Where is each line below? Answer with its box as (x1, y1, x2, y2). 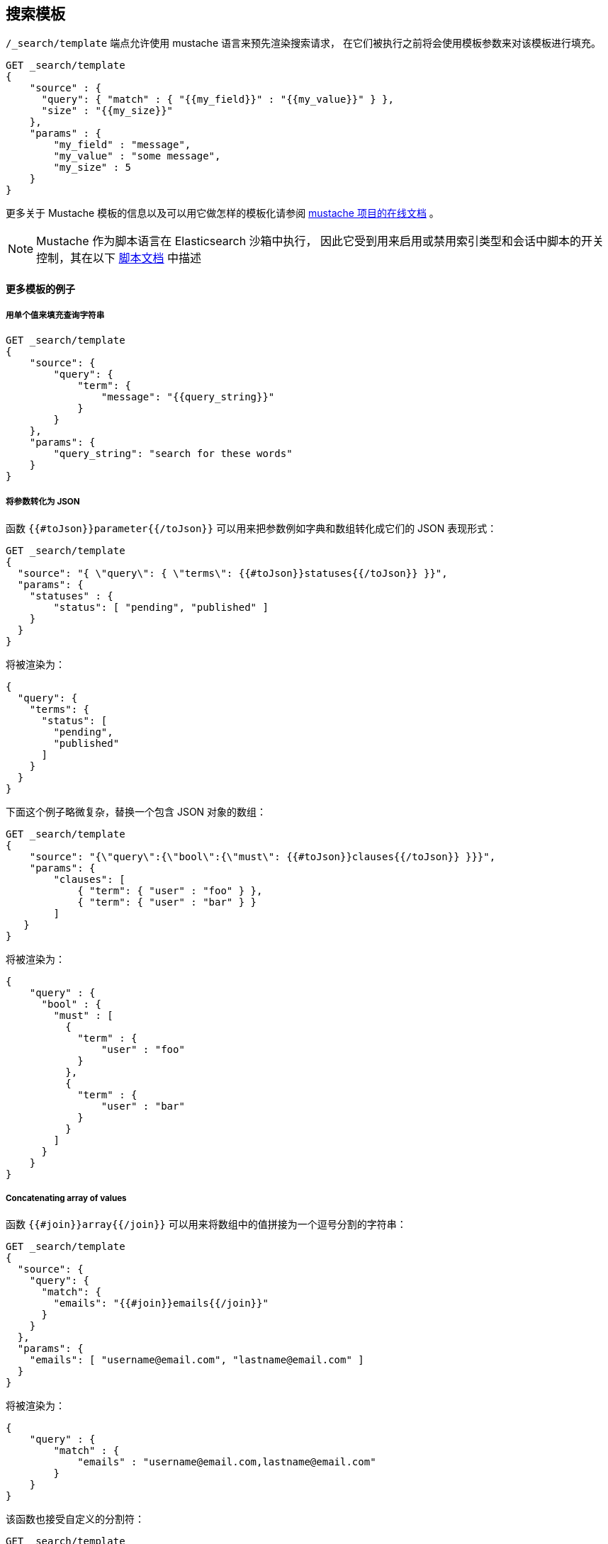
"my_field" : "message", (53, 139, 191, 151)
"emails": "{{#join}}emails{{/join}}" (53, 1297, 269, 1309)
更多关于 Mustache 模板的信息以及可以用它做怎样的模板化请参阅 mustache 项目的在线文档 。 (6, 207, 439, 220)
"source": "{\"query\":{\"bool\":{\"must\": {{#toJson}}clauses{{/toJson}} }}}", (29, 850, 496, 862)
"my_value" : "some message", (53, 150, 221, 162)
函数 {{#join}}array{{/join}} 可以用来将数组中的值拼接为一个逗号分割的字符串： (6, 1218, 407, 1231)
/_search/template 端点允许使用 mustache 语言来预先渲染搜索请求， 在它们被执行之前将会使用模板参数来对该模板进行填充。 (6, 37, 601, 50)
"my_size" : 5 (53, 162, 132, 174)
